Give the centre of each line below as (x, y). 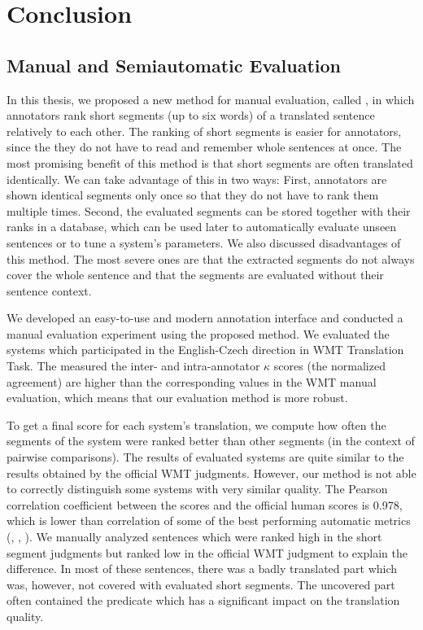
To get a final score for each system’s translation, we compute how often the (196, 424)
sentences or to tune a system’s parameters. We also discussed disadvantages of (204, 242)
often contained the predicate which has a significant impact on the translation (203, 600)
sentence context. (49, 290)
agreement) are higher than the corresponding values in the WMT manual (192, 381)
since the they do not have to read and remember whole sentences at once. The (204, 147)
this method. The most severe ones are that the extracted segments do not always (211, 258)
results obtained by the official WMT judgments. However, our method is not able (211, 472)
